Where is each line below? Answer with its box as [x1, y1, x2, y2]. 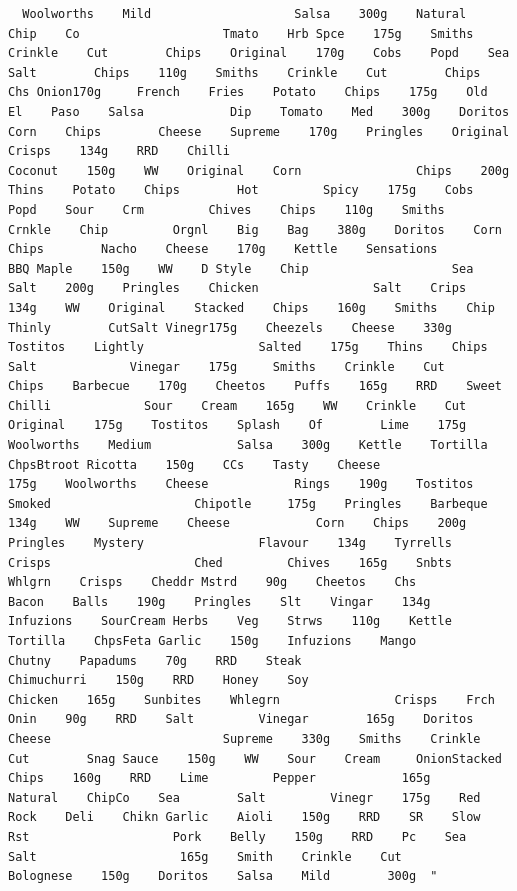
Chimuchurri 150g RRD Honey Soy [8, 673, 309, 688]
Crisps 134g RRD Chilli [8, 144, 230, 159]
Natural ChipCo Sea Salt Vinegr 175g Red [8, 790, 481, 805]
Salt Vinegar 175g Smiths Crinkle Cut [8, 359, 445, 374]
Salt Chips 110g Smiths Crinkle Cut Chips [8, 65, 481, 80]
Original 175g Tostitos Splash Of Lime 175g [8, 418, 467, 433]
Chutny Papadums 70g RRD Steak [8, 653, 302, 668]
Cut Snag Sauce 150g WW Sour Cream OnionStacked [8, 751, 502, 766]
